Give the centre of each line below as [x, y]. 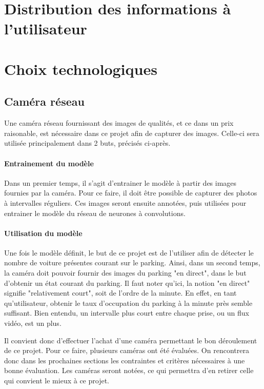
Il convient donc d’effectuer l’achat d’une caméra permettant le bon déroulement [131, 340]
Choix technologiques [81, 69]
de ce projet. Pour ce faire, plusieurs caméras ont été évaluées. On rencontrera [127, 350]
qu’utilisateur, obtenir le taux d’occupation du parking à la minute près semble [128, 303]
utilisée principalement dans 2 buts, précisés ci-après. [87, 143]
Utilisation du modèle [43, 233]
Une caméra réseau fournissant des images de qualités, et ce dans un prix [119, 123]
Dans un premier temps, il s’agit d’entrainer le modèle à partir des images [120, 182]
